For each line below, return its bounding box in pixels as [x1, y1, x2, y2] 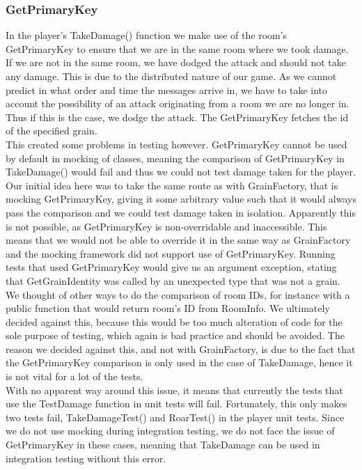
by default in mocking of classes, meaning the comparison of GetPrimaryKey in [6, 150, 345, 165]
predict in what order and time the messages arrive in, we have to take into [6, 82, 327, 97]
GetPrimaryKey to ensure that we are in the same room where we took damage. [6, 41, 349, 56]
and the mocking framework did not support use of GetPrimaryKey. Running [6, 246, 336, 260]
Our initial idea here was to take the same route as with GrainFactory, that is [6, 178, 338, 192]
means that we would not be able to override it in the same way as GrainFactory [6, 233, 351, 247]
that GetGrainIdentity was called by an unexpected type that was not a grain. [6, 273, 340, 288]
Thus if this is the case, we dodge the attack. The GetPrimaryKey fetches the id [6, 109, 349, 124]
